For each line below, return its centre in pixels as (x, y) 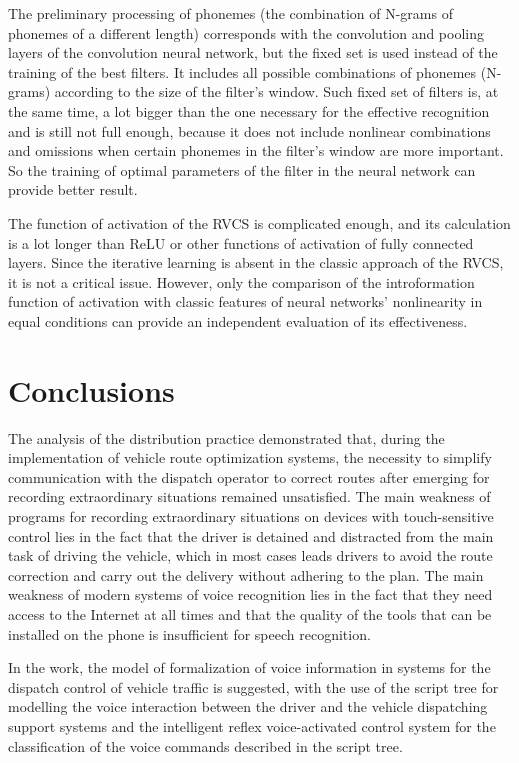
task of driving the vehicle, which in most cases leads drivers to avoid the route (250, 555)
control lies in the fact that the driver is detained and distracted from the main (251, 535)
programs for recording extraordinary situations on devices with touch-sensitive (251, 516)
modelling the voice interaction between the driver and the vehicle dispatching (248, 706)
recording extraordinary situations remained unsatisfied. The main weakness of (249, 496)
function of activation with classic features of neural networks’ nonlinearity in (245, 301)
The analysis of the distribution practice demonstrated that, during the (226, 437)
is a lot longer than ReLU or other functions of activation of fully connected (241, 242)
